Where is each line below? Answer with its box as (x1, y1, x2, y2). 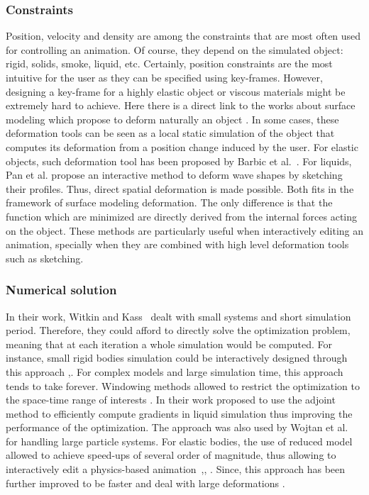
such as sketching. (6, 250, 84, 265)
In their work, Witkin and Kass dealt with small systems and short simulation (6, 308, 351, 323)
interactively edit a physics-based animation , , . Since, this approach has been (6, 462, 346, 477)
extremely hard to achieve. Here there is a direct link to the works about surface (6, 98, 356, 113)
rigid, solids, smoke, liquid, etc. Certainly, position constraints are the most (6, 56, 333, 71)
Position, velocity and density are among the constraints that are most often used (6, 28, 361, 43)
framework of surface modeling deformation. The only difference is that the (6, 195, 333, 210)
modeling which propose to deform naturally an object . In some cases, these (6, 111, 339, 126)
